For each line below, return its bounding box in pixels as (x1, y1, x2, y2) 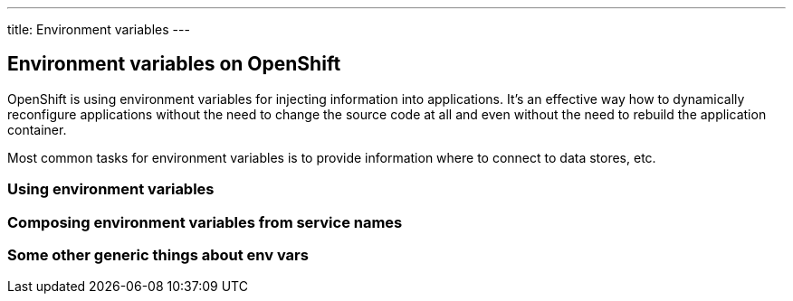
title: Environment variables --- (7, 22, 190, 37)
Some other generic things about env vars (7, 245, 309, 264)
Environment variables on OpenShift (7, 52, 341, 76)
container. (7, 121, 67, 137)
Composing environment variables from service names (7, 212, 403, 231)
